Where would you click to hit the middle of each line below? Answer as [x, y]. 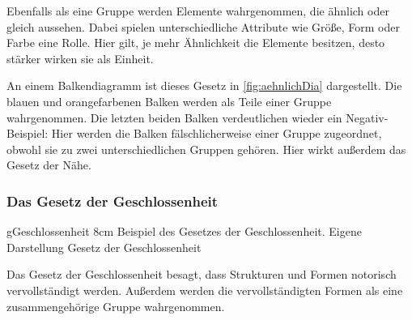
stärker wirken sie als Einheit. [80, 58]
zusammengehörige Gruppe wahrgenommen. [116, 306]
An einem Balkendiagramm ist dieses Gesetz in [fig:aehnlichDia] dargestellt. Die [204, 85]
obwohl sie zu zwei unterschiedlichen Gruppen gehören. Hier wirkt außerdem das [206, 149]
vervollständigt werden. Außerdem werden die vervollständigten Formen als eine [205, 290]
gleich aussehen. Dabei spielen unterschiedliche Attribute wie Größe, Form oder [203, 26]
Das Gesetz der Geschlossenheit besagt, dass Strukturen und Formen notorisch [202, 274]
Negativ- [367, 117]
